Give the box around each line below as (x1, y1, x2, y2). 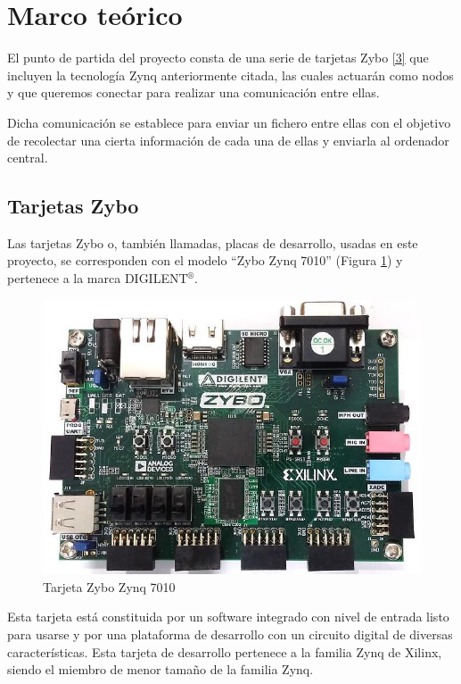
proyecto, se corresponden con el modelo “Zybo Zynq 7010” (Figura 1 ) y (7, 251, 403, 270)
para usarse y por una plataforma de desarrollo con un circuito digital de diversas (7, 624, 453, 643)
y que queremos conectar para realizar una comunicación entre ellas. (7, 83, 380, 102)
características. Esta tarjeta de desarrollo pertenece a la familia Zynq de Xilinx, (7, 642, 442, 661)
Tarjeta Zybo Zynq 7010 (43, 577, 176, 596)
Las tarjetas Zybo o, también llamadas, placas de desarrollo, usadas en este (7, 233, 418, 252)
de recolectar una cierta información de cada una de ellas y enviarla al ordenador (7, 130, 449, 149)
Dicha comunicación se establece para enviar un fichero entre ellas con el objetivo (7, 113, 451, 131)
